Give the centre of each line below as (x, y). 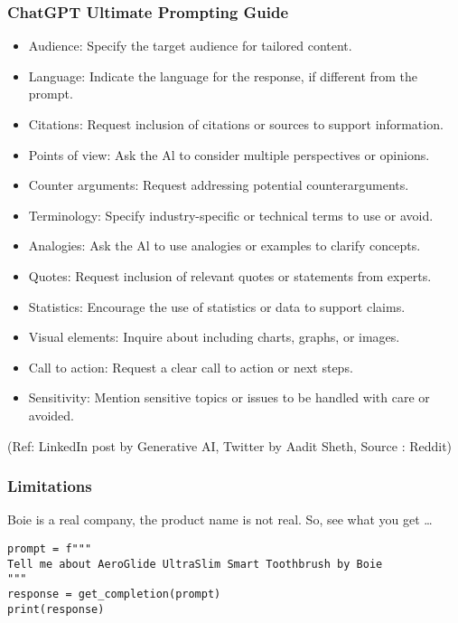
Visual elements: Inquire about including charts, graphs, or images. (214, 337)
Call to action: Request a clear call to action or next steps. (191, 367)
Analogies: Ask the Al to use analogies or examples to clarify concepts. (224, 245)
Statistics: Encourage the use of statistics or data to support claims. (217, 306)
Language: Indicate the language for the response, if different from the (223, 76)
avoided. (51, 415)
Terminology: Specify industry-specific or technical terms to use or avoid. (231, 215)
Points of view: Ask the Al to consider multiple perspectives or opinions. (229, 154)
